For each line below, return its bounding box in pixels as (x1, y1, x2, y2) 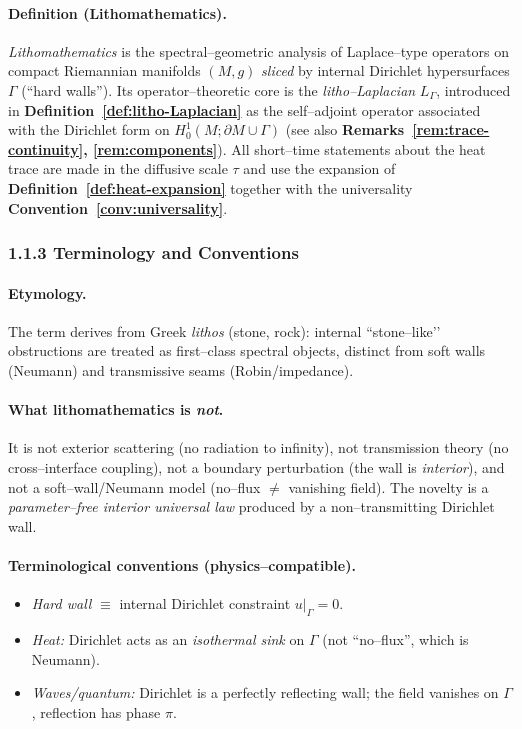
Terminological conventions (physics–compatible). (8, 554, 356, 575)
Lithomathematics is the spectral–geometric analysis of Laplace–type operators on (8, 40, 509, 61)
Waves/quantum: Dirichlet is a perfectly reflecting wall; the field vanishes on (31, 682, 499, 703)
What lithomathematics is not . (8, 399, 224, 420)
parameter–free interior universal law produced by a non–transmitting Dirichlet (8, 496, 495, 517)
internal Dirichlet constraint (119, 593, 291, 614)
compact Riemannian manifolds (8, 60, 201, 81)
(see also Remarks (285, 119, 405, 140)
